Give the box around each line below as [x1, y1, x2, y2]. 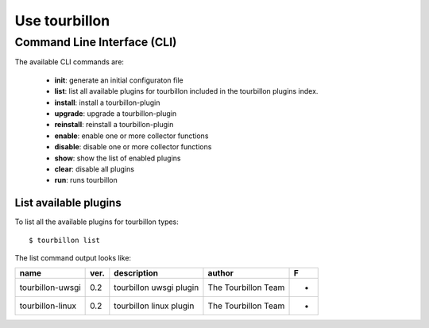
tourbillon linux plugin [114, 300, 195, 311]
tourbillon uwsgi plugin [114, 282, 199, 293]
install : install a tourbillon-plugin [54, 98, 160, 107]
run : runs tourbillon [54, 176, 118, 185]
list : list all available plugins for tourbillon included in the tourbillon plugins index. [54, 87, 319, 96]
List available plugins [14, 196, 122, 210]
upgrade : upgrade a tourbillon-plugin [54, 108, 177, 118]
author [207, 268, 234, 279]
